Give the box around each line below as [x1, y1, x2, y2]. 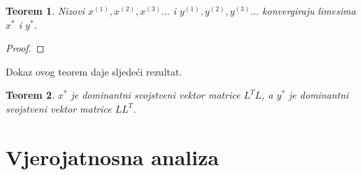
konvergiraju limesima [262, 3, 356, 17]
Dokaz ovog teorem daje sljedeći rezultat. [6, 64, 182, 78]
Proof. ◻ [6, 41, 45, 55]
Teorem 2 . [6, 87, 55, 102]
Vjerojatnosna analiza [6, 142, 219, 171]
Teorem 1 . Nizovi [6, 3, 85, 17]
